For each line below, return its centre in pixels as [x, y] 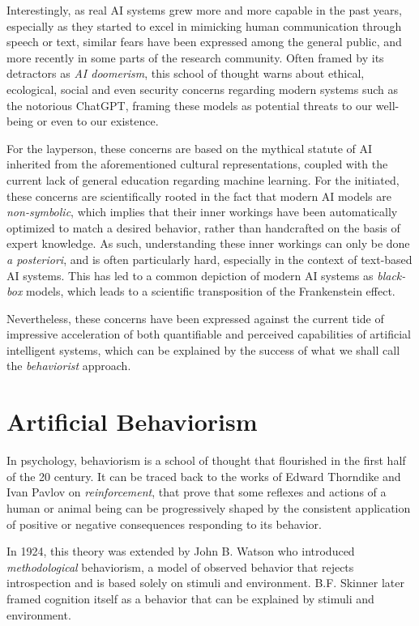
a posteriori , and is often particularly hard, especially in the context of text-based [209, 259]
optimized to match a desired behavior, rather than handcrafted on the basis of [203, 227]
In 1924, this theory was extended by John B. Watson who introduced [181, 551]
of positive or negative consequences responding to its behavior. [165, 524]
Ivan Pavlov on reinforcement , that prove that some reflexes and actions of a [197, 492]
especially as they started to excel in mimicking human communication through [204, 26]
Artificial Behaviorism [132, 422]
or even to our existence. [98, 121]
